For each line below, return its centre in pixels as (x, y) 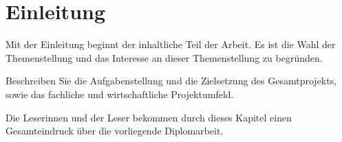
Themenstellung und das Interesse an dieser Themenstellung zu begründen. (164, 57)
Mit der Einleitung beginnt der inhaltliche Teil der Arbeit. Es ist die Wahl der (171, 44)
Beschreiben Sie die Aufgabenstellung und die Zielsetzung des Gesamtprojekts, (171, 81)
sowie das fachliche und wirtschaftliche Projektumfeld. (120, 94)
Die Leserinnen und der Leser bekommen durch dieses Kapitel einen (149, 117)
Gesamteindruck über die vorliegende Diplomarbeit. (115, 131)
